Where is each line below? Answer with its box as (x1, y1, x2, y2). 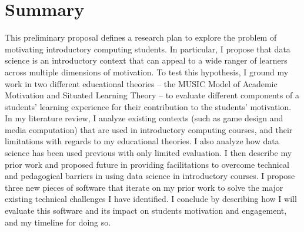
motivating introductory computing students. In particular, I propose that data (5, 42, 290, 55)
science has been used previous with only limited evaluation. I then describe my (5, 147, 292, 159)
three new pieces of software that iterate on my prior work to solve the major (5, 181, 283, 193)
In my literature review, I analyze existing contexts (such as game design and (5, 112, 283, 124)
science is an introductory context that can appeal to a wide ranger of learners (5, 54, 288, 67)
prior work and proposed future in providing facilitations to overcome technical (5, 158, 289, 170)
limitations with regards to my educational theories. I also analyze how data (5, 135, 279, 147)
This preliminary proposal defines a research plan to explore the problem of (5, 31, 277, 44)
